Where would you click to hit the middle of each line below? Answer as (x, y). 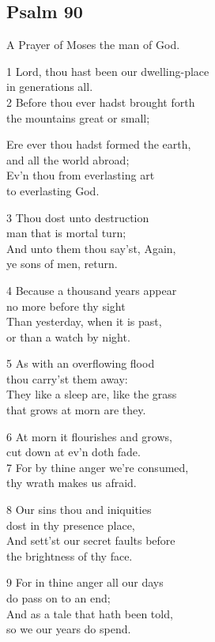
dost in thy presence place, (71, 525)
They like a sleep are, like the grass (92, 394)
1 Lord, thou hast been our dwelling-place (108, 71)
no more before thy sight (66, 306)
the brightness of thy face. (70, 555)
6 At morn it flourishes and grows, (89, 436)
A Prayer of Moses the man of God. (93, 45)
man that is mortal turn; (66, 233)
